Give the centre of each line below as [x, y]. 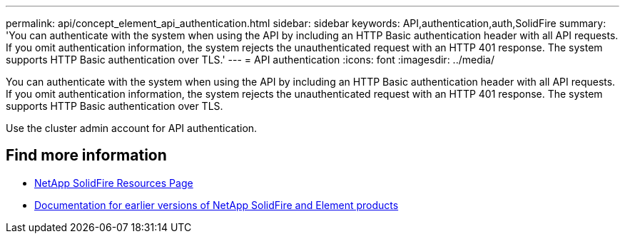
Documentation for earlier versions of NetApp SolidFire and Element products [217, 205]
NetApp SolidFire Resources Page [114, 183]
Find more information [86, 156]
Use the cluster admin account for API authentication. [132, 128]
